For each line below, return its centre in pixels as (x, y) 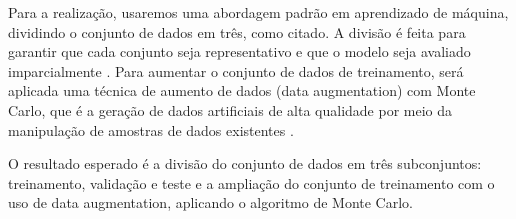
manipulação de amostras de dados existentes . (151, 129)
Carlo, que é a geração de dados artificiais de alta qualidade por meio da (230, 109)
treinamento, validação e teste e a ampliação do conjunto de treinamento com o (251, 182)
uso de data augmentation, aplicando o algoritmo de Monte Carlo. (211, 202)
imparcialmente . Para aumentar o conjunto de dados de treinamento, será (236, 70)
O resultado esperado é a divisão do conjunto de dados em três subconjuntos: (245, 163)
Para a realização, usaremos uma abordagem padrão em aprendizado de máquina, (258, 12)
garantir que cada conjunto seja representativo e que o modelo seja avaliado (239, 51)
